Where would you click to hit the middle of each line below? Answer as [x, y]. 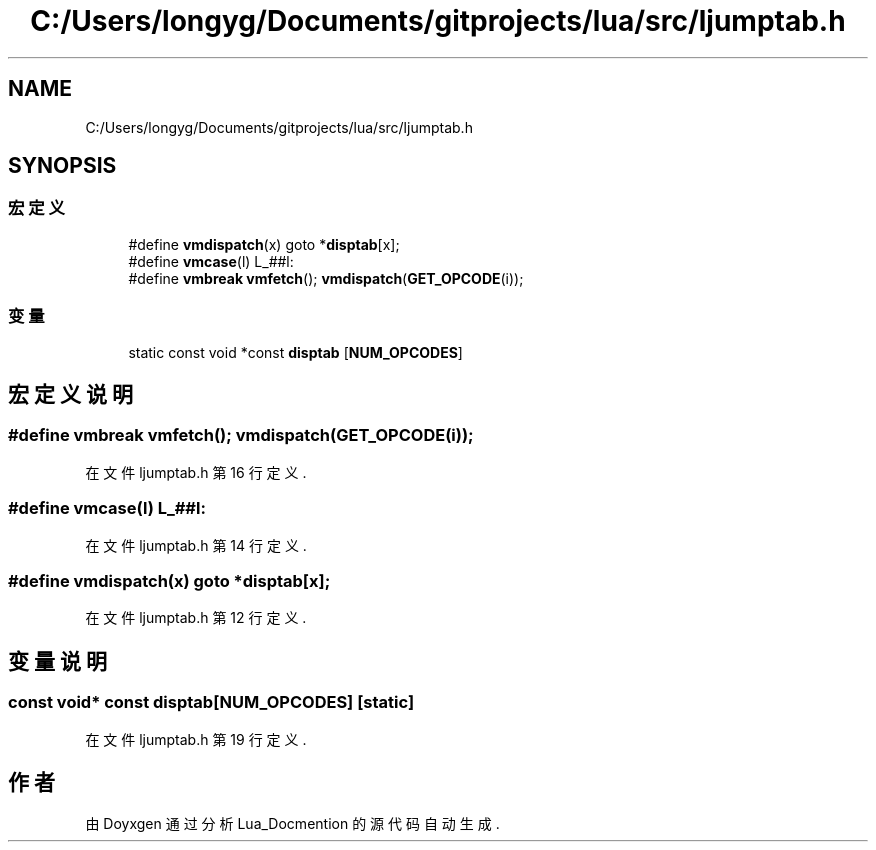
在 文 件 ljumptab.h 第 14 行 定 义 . [196, 545]
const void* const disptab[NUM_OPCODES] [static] [211, 702]
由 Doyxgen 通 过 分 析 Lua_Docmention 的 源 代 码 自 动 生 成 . [292, 824]
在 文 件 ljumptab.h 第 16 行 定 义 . [196, 472]
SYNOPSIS [62, 166]
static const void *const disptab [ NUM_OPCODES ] [295, 352]
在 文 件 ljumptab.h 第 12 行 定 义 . [196, 618]
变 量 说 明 [57, 661]
